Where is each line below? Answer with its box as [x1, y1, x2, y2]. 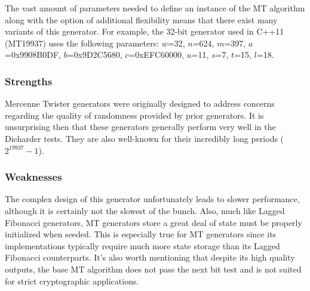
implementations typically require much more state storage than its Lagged [5, 239, 280, 252]
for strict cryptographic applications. [5, 274, 139, 287]
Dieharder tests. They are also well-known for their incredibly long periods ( [5, 132, 284, 144]
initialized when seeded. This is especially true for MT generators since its [5, 228, 277, 240]
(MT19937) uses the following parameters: [5, 36, 159, 49]
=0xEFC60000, [128, 48, 184, 61]
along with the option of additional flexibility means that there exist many [5, 13, 278, 26]
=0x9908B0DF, [5, 48, 61, 61]
